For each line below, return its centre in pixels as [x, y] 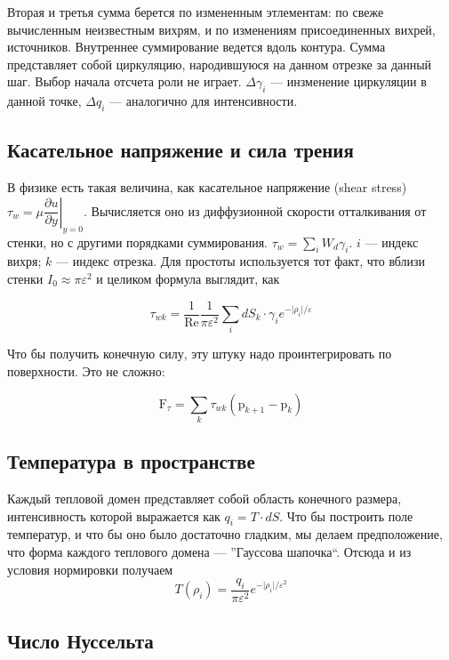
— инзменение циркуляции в [349, 81]
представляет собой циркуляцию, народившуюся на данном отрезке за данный [220, 64]
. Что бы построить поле [346, 515]
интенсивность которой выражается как [114, 515]
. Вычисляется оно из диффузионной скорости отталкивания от [255, 210]
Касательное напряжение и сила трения [180, 150]
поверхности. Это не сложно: [86, 370]
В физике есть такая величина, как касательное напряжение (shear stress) [207, 187]
